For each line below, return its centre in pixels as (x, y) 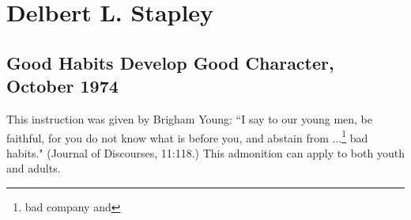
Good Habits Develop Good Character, (170, 62)
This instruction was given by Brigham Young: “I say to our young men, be (190, 118)
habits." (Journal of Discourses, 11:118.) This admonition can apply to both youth (205, 152)
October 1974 (62, 86)
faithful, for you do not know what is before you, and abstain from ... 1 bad (187, 136)
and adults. (34, 168)
